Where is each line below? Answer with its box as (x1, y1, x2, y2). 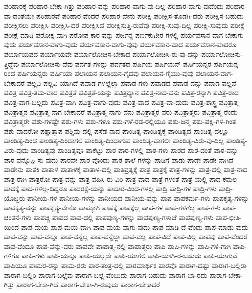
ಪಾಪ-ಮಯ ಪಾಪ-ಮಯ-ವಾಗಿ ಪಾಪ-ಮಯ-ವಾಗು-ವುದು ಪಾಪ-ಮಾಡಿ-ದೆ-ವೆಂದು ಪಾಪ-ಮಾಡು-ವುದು (21, 221, 249, 232)
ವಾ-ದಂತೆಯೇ (4, 10, 34, 21)
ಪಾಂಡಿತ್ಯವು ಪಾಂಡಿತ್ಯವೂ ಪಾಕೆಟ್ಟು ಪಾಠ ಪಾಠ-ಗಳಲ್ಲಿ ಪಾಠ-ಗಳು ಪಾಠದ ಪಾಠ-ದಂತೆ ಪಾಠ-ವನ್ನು (31, 145, 238, 155)
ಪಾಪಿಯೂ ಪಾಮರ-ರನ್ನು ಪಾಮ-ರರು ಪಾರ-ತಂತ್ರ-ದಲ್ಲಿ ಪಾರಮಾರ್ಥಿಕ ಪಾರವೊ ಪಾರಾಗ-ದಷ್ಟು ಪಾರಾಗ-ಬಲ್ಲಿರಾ (4, 260, 247, 270)
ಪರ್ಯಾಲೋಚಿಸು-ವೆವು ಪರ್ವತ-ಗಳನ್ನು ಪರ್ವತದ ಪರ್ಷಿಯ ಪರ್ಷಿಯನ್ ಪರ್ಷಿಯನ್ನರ (21, 58, 211, 69)
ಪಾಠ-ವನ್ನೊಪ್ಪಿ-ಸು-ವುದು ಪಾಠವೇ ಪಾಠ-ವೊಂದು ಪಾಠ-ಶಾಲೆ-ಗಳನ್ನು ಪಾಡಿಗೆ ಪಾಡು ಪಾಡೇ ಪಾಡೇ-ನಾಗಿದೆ (4, 154, 234, 165)
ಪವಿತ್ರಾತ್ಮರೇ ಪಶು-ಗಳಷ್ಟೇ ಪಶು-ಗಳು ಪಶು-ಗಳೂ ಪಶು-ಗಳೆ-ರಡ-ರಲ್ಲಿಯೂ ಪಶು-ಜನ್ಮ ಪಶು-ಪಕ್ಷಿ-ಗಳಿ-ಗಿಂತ (4, 116, 236, 126)
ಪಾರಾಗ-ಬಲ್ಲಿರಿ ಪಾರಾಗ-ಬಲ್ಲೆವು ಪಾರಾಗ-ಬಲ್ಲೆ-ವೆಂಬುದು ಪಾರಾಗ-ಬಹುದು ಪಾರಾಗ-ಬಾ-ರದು (4, 269, 207, 280)
